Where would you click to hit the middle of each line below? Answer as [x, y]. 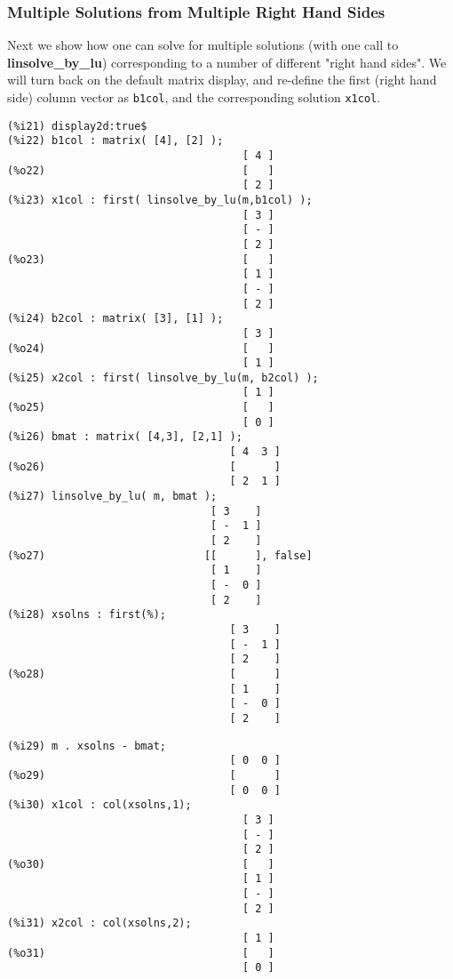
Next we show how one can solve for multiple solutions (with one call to [203, 45]
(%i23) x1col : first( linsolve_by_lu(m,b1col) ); [160, 200]
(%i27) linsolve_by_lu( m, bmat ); [112, 497]
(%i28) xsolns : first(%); [87, 615]
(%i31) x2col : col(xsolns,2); [99, 923]
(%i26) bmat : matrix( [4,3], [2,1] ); [125, 437]
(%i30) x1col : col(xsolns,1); [99, 805]
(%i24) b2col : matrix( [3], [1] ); [115, 319]
